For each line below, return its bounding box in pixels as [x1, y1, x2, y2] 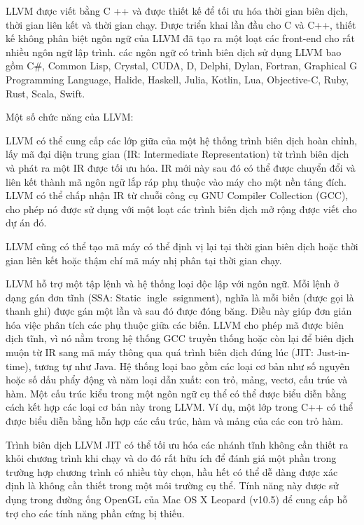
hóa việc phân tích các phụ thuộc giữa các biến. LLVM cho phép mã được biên [6, 317, 344, 332]
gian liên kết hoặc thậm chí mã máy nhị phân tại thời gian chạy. [6, 252, 282, 267]
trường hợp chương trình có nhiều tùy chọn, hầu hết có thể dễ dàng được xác [6, 464, 338, 479]
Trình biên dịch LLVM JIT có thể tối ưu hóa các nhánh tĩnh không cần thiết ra [6, 437, 349, 451]
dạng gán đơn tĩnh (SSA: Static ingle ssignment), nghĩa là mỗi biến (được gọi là [6, 289, 354, 304]
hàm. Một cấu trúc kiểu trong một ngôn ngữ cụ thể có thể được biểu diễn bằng [6, 386, 346, 400]
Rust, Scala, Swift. [6, 86, 85, 100]
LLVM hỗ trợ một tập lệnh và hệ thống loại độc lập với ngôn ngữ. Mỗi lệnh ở [6, 276, 339, 291]
